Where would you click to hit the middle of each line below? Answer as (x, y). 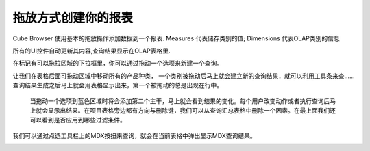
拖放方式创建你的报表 (73, 18)
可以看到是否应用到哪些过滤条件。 (78, 120)
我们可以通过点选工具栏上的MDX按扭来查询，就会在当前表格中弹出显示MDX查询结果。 (134, 135)
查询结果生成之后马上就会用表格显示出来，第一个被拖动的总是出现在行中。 (118, 85)
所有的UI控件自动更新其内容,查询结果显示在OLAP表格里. (91, 51)
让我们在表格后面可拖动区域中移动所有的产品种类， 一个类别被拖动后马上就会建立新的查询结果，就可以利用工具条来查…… (184, 76)
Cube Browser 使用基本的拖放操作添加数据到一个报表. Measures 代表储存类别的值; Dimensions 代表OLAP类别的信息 (176, 38)
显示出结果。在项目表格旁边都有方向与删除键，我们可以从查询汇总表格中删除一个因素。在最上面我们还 (192, 110)
